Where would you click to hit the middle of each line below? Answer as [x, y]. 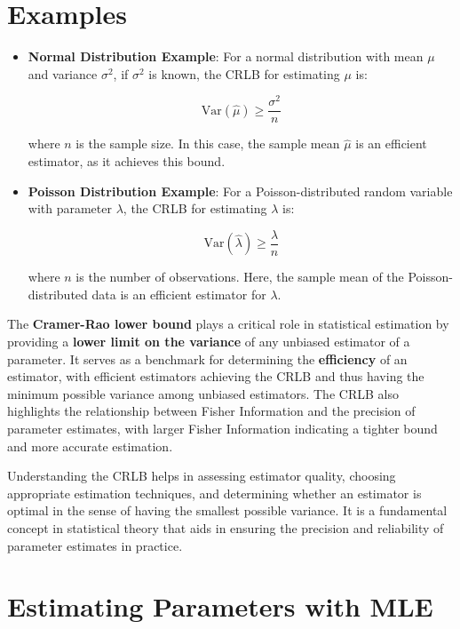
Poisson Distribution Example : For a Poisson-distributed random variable [240, 191]
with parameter [70, 208]
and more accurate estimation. [90, 446]
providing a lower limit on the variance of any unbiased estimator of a [209, 342]
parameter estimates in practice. [95, 545]
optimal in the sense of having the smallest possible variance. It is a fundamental [227, 510]
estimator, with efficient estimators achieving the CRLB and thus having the [216, 376]
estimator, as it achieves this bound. [127, 161]
